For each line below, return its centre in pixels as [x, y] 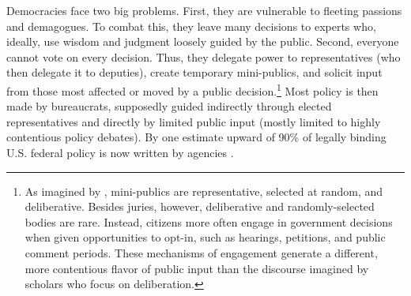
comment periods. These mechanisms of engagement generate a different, [201, 252]
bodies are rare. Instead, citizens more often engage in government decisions [209, 221]
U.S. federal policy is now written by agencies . [120, 152]
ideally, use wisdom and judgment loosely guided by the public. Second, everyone [203, 41]
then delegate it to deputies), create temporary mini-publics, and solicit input [194, 72]
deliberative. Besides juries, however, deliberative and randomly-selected [200, 206]
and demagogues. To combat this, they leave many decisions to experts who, [191, 26]
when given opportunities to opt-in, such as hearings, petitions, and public [205, 237]
